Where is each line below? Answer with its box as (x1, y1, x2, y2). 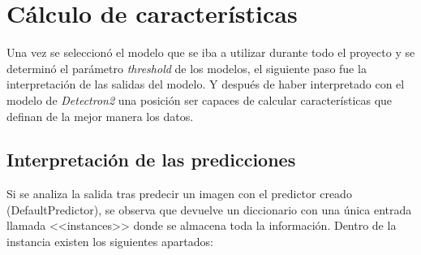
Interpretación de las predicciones (6, 147, 296, 172)
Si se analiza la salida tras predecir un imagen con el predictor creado (6, 185, 352, 202)
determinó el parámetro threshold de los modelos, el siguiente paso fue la (6, 59, 367, 76)
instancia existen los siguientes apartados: (6, 233, 213, 250)
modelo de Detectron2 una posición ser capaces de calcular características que (6, 91, 393, 108)
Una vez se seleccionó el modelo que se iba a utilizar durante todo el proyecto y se (6, 44, 415, 61)
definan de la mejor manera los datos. (6, 107, 194, 124)
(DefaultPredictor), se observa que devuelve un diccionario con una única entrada (6, 201, 412, 218)
